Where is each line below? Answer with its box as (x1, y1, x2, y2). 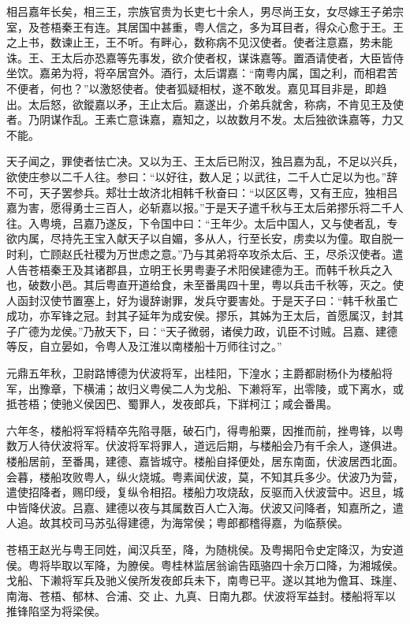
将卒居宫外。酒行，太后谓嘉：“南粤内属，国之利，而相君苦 (94, 65, 398, 81)
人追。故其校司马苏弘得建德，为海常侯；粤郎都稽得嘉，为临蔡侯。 (6, 514, 348, 531)
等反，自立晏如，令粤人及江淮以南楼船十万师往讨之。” (6, 338, 282, 355)
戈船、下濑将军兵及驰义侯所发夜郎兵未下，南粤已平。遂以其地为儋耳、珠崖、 (6, 572, 404, 589)
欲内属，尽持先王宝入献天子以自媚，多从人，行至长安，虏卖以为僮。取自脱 (6, 230, 393, 247)
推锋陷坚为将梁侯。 (6, 603, 106, 619)
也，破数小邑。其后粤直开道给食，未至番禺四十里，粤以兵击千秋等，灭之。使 (6, 277, 404, 293)
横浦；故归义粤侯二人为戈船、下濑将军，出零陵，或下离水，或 (83, 380, 404, 396)
